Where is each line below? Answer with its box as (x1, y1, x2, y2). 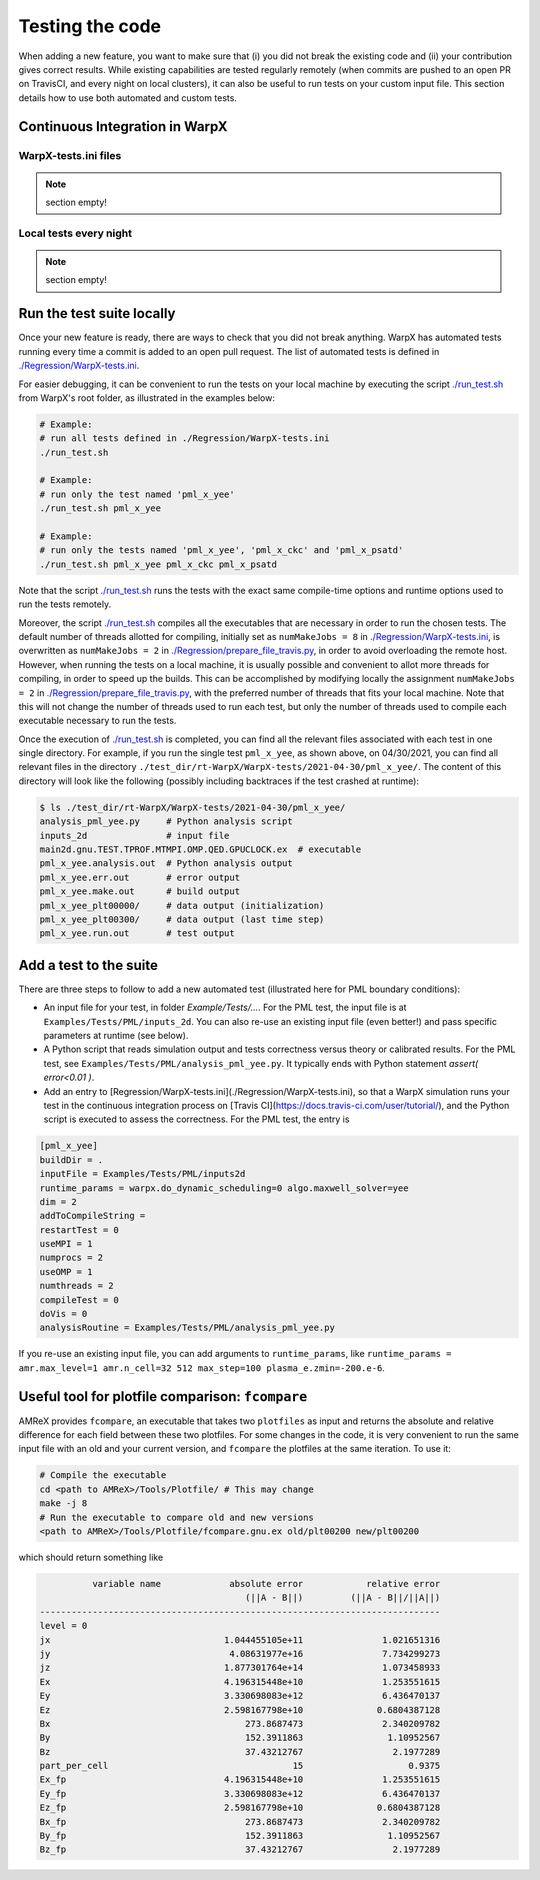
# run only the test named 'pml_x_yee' (39, 488, 235, 500)
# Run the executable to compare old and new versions (39, 1511, 314, 1523)
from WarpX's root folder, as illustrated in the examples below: (18, 391, 275, 404)
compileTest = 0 (39, 1294, 120, 1305)
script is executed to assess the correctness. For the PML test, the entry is (43, 1113, 350, 1125)
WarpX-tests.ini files (18, 148, 122, 162)
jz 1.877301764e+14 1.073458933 (39, 1662, 441, 1674)
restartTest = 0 (39, 1224, 120, 1235)
